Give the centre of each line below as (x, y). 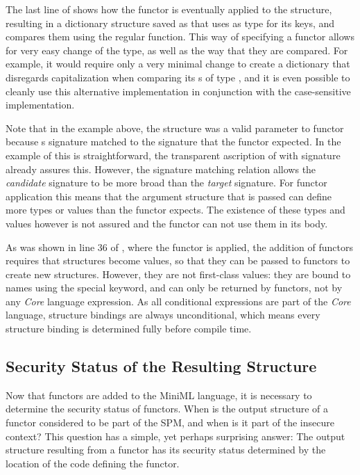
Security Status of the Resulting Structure (161, 366)
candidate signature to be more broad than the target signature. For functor (166, 183)
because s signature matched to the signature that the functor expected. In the (173, 142)
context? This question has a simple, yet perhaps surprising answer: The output (175, 436)
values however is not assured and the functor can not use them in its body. (167, 223)
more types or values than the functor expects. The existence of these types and (175, 210)
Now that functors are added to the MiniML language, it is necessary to (159, 395)
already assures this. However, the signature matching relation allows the (161, 169)
